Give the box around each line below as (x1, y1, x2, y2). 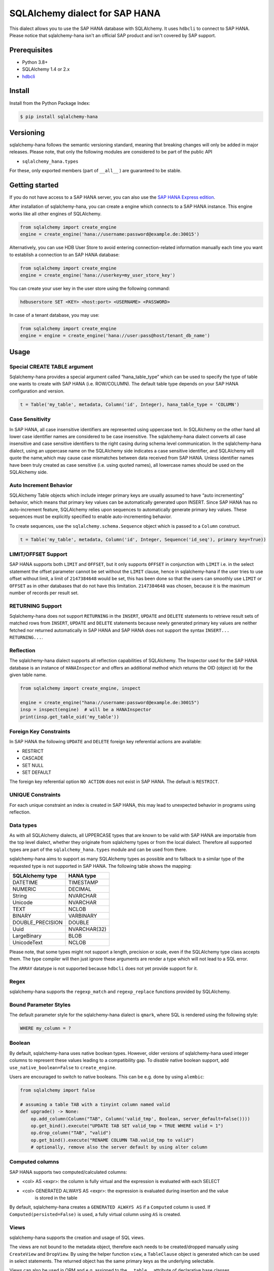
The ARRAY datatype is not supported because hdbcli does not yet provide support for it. (9, 965, 198, 971)
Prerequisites (9, 46, 53, 54)
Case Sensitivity (9, 416, 51, 423)
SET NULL (22, 762, 44, 768)
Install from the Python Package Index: (9, 100, 91, 106)
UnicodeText (12, 939, 43, 946)
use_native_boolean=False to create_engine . (9, 1064, 117, 1070)
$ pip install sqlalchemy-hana (20, 113, 98, 119)
